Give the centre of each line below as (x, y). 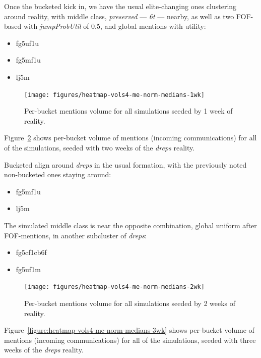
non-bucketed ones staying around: (58, 174)
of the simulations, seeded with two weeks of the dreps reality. (100, 147)
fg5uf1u (27, 43)
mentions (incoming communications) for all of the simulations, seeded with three (130, 340)
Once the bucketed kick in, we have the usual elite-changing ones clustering (120, 6)
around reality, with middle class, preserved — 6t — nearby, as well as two (119, 16)
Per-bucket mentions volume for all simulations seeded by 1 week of (128, 111)
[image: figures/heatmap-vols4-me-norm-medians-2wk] (114, 287)
